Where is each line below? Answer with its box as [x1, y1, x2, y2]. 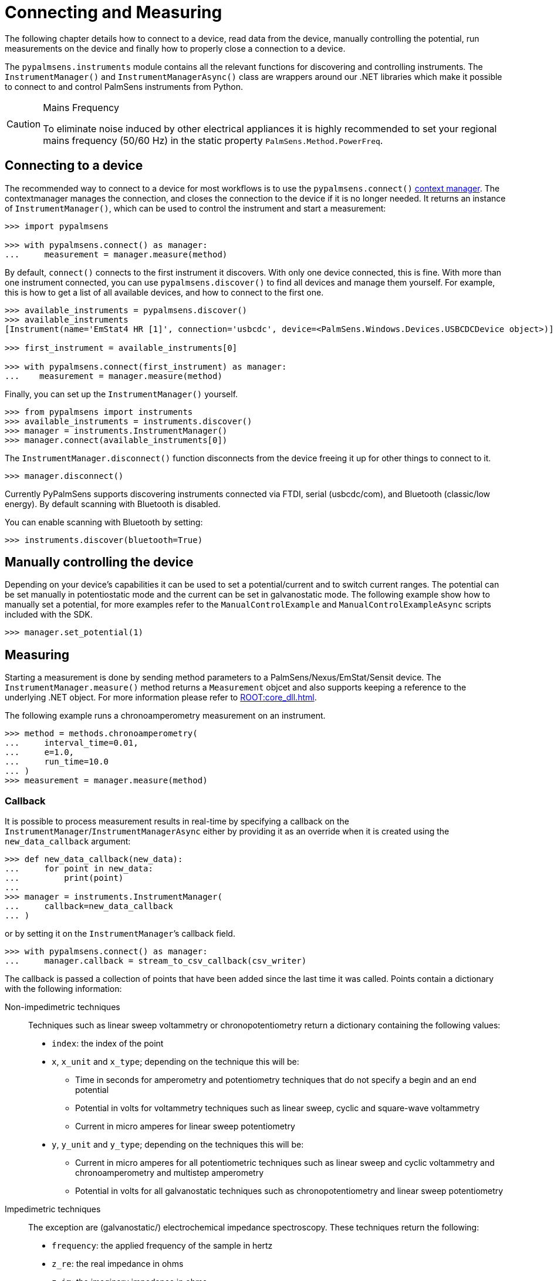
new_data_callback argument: [5, 836, 131, 847]
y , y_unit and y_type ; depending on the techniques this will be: [52, 1139, 304, 1150]
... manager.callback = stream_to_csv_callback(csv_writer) [5, 956, 307, 966]
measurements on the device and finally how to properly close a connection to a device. [5, 43, 346, 53]
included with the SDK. [5, 609, 93, 620]
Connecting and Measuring [5, 2, 222, 22]
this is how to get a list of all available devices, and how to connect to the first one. [5, 287, 324, 297]
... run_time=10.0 [5, 757, 109, 767]
